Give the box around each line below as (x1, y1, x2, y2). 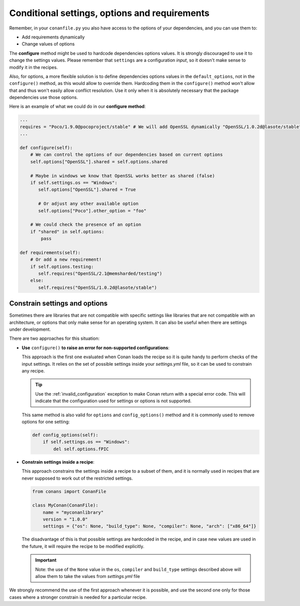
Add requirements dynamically (21, 34, 85, 40)
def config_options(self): (32, 432, 98, 438)
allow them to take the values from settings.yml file (35, 574, 140, 580)
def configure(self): (19, 145, 73, 150)
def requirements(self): (19, 250, 81, 255)
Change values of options (21, 41, 75, 47)
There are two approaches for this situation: (9, 335, 100, 342)
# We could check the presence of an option (30, 222, 141, 227)
